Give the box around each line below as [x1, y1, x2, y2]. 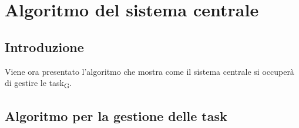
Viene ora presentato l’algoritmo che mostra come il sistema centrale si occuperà [5, 65, 294, 77]
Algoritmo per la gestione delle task [5, 106, 227, 124]
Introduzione [5, 37, 84, 56]
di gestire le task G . [5, 77, 72, 90]
